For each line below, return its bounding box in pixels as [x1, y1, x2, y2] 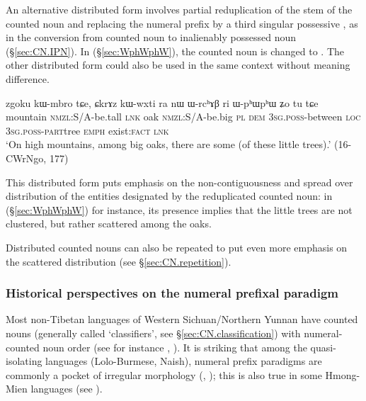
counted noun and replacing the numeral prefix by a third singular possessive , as [6, 16, 358, 30]
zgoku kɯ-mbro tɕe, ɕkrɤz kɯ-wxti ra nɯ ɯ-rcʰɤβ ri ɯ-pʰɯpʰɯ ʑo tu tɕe [6, 95, 319, 110]
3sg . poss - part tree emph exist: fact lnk [6, 123, 169, 137]
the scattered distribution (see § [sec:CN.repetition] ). [6, 254, 231, 269]
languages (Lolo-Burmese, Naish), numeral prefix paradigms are [45, 354, 322, 368]
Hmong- [325, 367, 360, 382]
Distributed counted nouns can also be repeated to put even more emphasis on [6, 239, 348, 254]
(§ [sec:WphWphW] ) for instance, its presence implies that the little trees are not [6, 202, 353, 217]
